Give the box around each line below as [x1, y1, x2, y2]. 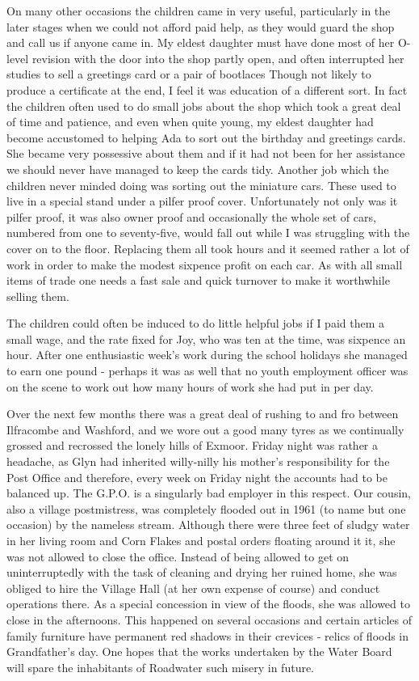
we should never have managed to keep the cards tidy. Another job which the [6, 160, 389, 177]
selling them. [6, 287, 69, 304]
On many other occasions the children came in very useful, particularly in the [6, 2, 391, 19]
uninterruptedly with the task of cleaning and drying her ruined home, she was [6, 564, 397, 581]
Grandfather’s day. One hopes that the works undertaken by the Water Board [6, 643, 392, 660]
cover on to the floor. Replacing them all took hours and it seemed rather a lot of [6, 239, 409, 256]
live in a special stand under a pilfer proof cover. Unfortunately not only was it [6, 192, 398, 209]
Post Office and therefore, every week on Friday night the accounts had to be [6, 468, 388, 485]
